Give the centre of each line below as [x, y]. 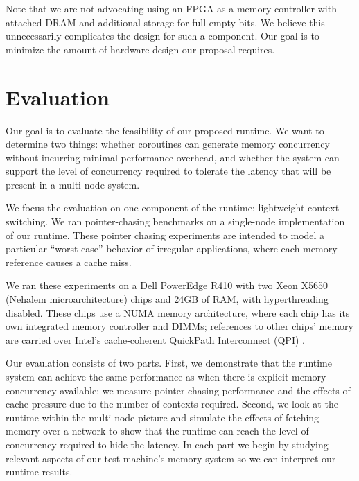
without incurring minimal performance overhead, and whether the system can [173, 157]
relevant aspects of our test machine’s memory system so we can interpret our [171, 458]
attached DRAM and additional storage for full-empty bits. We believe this [165, 22]
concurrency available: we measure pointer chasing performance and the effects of [178, 390]
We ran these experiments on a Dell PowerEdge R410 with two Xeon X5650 [167, 285]
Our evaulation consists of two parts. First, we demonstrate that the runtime [169, 363]
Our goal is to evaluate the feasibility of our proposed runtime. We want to [165, 130]
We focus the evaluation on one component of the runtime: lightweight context [173, 208]
